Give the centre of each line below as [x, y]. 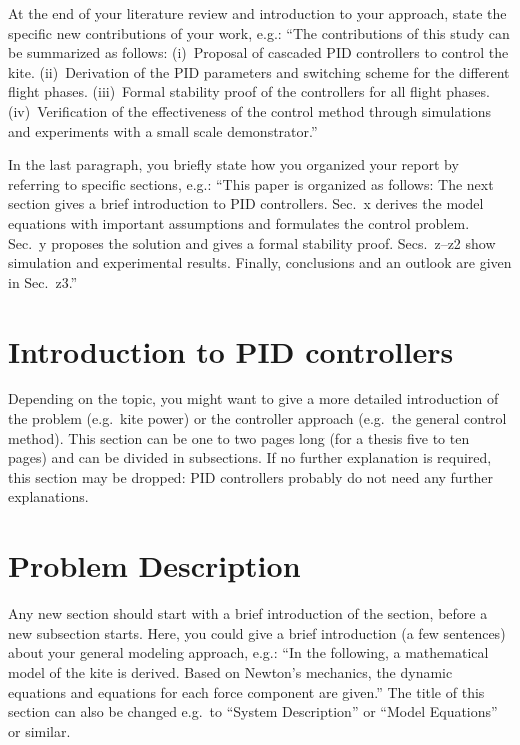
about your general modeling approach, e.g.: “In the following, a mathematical [248, 652]
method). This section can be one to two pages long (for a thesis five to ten [239, 437]
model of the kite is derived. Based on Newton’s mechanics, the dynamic [230, 671]
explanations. [48, 496]
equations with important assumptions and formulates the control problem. [239, 222]
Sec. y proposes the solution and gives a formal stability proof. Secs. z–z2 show [252, 242]
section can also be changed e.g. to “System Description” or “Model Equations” [253, 711]
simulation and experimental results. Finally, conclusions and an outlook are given [260, 262]
